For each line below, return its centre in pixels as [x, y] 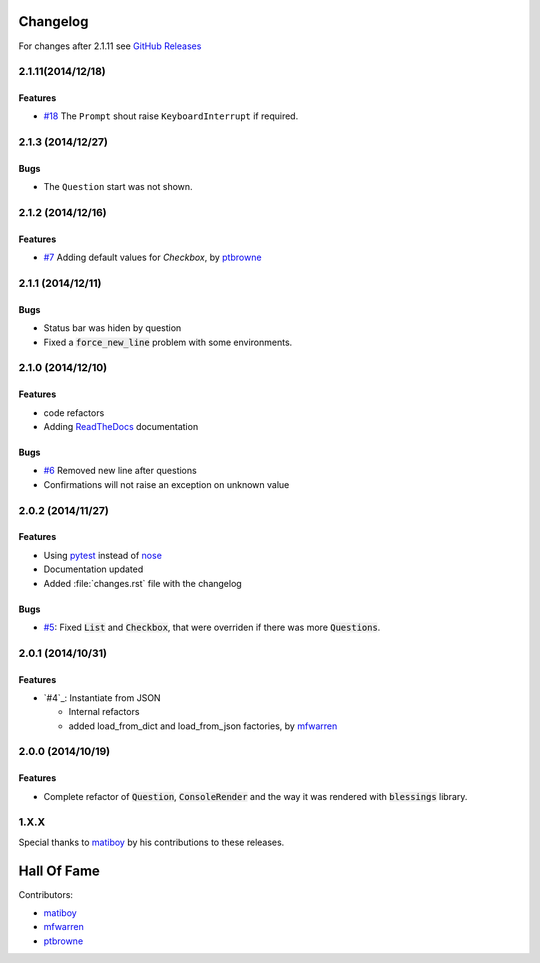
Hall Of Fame [59, 870]
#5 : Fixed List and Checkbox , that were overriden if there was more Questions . [212, 627]
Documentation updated [93, 569]
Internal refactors [104, 712]
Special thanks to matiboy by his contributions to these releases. [151, 842]
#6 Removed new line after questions [120, 471]
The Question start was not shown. [118, 187]
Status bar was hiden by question [112, 328]
